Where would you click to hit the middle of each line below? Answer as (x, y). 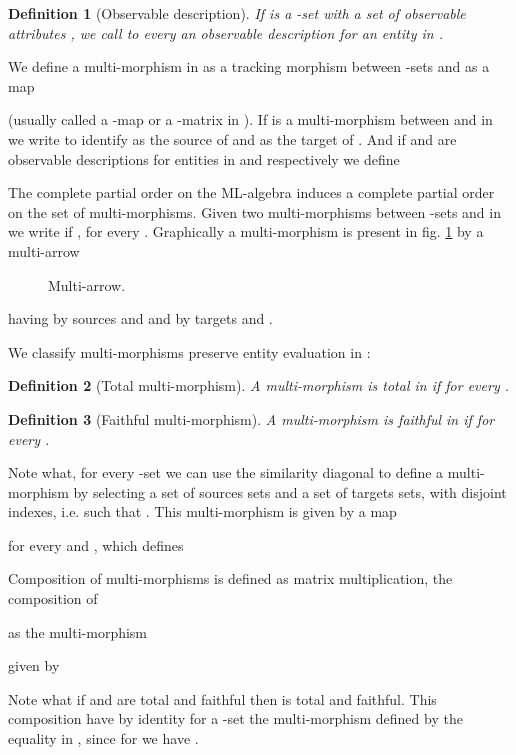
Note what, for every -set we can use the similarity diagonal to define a (226, 472)
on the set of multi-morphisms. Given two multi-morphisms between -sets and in (254, 211)
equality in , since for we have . (103, 738)
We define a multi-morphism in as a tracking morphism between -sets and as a (249, 66)
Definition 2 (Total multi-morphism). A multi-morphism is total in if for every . (259, 385)
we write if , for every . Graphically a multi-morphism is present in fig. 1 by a (246, 231)
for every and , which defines (96, 544)
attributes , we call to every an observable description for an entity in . (225, 32)
